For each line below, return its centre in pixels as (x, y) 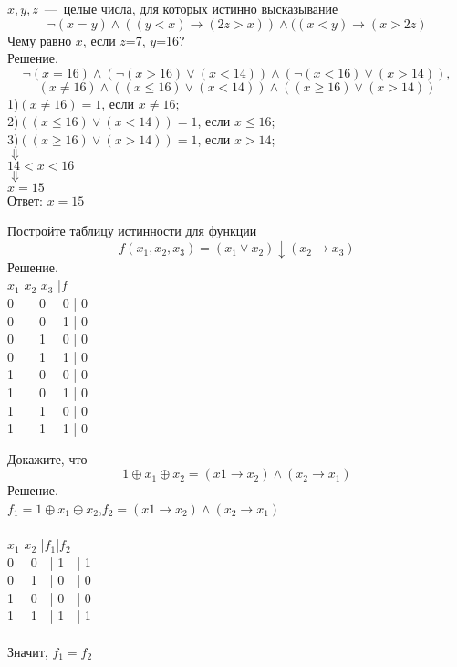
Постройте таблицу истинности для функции (132, 231)
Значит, (28, 651)
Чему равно (40, 40)
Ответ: (25, 200)
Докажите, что (47, 458)
